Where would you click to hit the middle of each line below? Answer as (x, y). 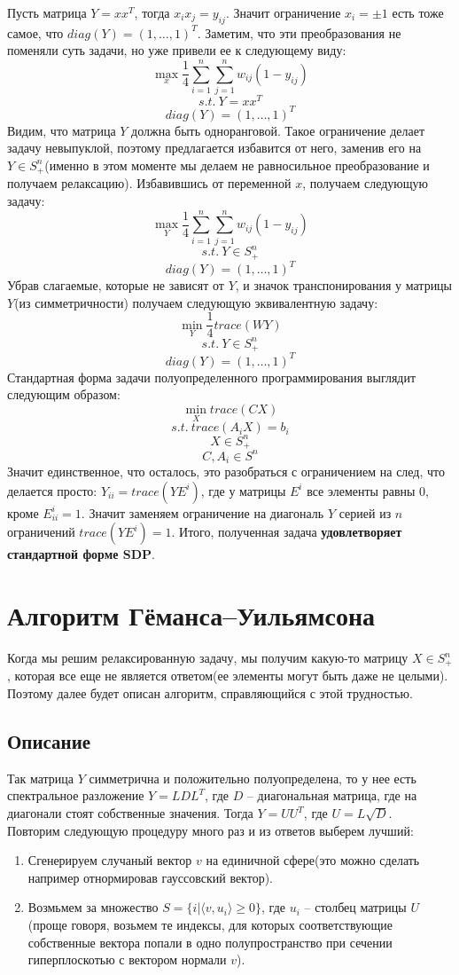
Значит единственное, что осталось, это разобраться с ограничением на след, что (226, 472)
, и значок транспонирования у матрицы (344, 285)
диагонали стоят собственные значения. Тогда (130, 813)
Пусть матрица (47, 12)
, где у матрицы (243, 490)
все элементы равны (361, 490)
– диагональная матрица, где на (332, 795)
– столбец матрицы (355, 907)
